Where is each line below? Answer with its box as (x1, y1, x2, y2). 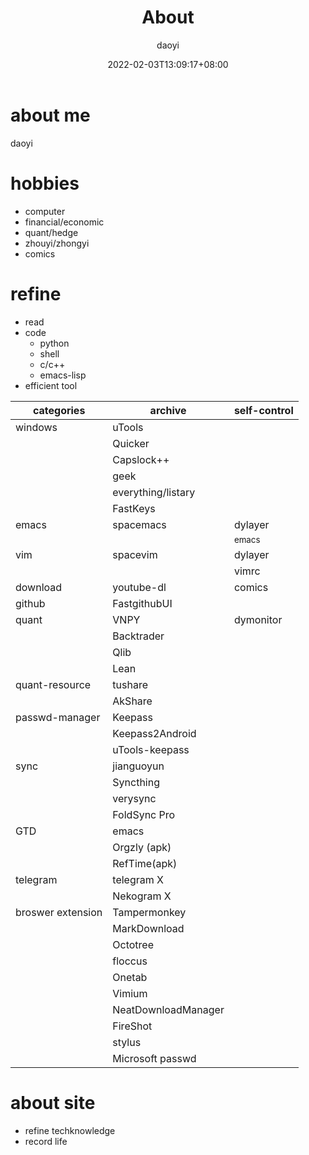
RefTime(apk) (112, 856, 178, 870)
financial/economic (24, 216, 105, 228)
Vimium (112, 986, 148, 1000)
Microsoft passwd (112, 1051, 197, 1065)
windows (15, 420, 58, 434)
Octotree (112, 937, 154, 951)
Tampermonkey (112, 905, 187, 919)
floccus (112, 954, 148, 968)
